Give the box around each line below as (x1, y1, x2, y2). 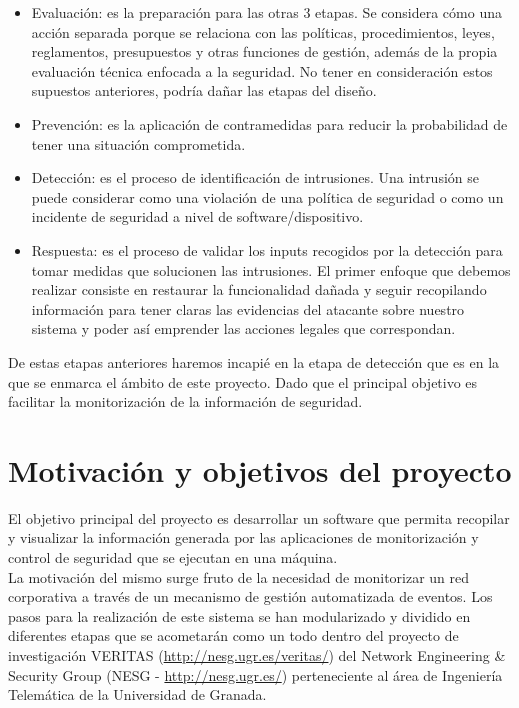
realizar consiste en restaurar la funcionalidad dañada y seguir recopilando (31, 279, 487, 300)
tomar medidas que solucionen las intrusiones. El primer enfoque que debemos (31, 259, 511, 280)
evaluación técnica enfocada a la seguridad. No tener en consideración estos (31, 60, 493, 81)
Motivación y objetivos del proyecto (8, 449, 512, 490)
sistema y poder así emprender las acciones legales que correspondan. (31, 318, 456, 339)
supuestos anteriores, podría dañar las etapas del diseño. (31, 80, 377, 101)
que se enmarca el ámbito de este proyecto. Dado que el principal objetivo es (8, 371, 478, 392)
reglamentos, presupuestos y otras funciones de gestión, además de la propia (31, 41, 498, 62)
